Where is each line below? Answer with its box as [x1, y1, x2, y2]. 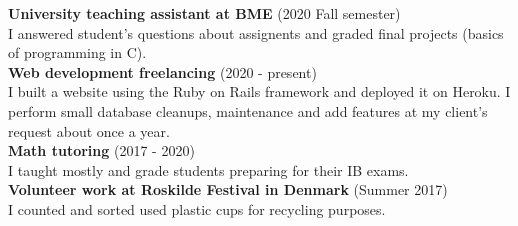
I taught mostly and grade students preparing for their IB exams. [8, 159, 409, 180]
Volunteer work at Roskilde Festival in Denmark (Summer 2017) [8, 179, 448, 200]
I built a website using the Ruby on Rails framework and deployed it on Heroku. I [8, 81, 511, 102]
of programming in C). [8, 42, 147, 63]
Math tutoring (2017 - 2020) [8, 140, 195, 161]
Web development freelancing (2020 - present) [8, 61, 317, 82]
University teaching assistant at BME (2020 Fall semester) [8, 3, 401, 23]
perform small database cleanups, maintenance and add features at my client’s [8, 100, 488, 121]
